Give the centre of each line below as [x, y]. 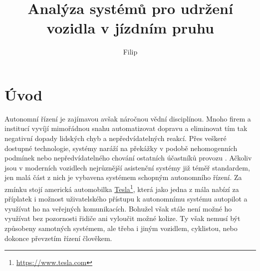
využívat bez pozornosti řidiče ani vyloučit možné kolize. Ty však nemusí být [123, 218]
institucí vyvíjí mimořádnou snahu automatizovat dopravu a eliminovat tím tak [126, 128]
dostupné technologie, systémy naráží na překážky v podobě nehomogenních [121, 148]
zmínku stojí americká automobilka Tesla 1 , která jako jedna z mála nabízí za [122, 188]
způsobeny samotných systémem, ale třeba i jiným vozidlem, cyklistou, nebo [121, 228]
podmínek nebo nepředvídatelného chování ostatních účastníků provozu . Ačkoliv [128, 158]
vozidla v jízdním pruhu [130, 28]
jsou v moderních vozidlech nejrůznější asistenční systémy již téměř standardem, [127, 167]
